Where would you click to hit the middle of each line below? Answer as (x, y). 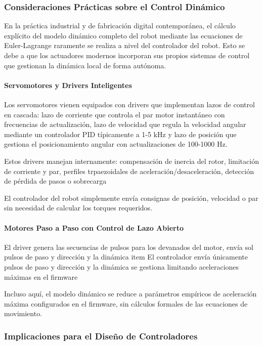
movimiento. (23, 313)
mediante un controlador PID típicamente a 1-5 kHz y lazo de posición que (120, 134)
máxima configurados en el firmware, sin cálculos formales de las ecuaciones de (126, 303)
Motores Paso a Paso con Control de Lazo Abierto (94, 227)
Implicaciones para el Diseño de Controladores (101, 336)
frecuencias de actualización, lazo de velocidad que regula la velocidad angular (125, 124)
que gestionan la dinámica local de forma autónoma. (85, 65)
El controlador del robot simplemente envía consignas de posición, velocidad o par (131, 198)
